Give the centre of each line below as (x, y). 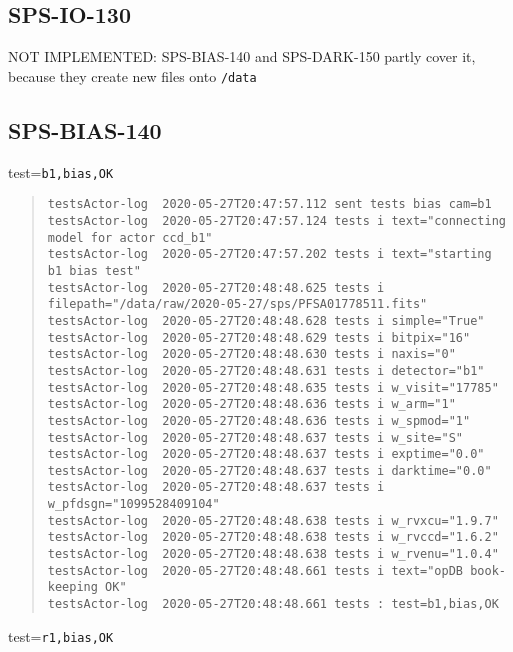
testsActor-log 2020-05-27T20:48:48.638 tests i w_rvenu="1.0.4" (273, 554)
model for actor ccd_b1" (130, 237)
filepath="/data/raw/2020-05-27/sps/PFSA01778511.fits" (237, 304)
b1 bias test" (94, 270)
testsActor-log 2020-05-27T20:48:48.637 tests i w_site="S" (255, 437)
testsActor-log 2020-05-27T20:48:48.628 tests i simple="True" (266, 320)
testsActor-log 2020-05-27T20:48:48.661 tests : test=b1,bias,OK (273, 604)
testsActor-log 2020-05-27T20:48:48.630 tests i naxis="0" (251, 354)
